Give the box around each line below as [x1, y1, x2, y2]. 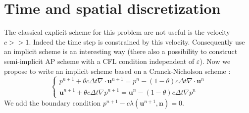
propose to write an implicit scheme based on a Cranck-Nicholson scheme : [4, 65, 231, 76]
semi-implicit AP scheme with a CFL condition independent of [4, 56, 195, 66]
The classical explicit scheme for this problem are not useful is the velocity [4, 27, 230, 37]
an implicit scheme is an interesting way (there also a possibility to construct [4, 46, 238, 56]
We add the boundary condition [4, 97, 101, 108]
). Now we [199, 56, 231, 66]
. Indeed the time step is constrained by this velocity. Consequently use [29, 36, 245, 47]
